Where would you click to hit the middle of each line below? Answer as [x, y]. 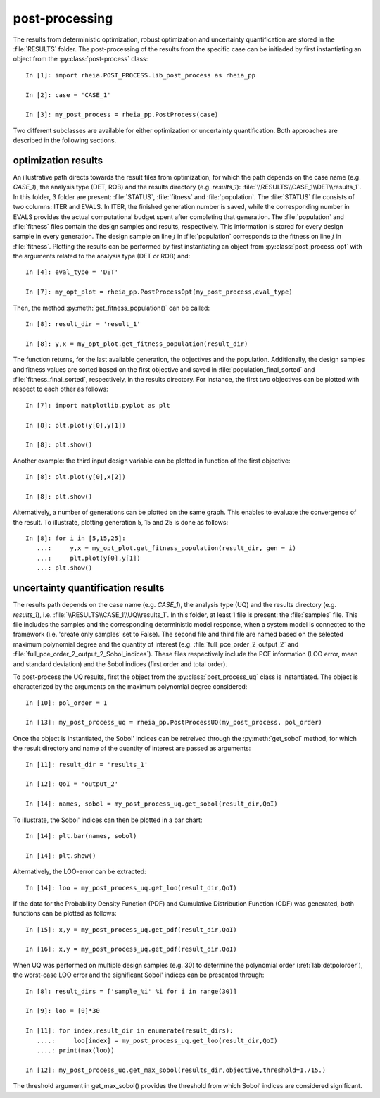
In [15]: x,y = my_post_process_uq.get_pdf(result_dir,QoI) [131, 929]
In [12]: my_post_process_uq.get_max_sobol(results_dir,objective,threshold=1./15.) [176, 1070]
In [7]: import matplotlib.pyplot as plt [98, 405]
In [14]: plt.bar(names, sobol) [81, 836]
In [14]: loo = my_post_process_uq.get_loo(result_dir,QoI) [131, 888]
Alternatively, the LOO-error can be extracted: [80, 872]
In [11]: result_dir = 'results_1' [87, 765]
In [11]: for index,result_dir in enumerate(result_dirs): [129, 1031]
